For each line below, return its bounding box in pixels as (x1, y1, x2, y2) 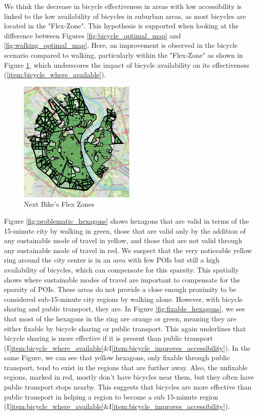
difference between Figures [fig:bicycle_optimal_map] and (4, 30, 181, 40)
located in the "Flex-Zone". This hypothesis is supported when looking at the (4, 20, 239, 31)
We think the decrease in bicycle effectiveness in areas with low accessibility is (4, 1, 242, 11)
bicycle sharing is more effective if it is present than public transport (4, 333, 213, 343)
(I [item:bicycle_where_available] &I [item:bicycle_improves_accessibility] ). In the (4, 342, 251, 353)
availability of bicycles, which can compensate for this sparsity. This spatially (4, 264, 239, 275)
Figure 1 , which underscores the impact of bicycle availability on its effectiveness (4, 59, 250, 70)
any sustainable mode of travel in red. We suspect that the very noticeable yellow (4, 245, 252, 255)
